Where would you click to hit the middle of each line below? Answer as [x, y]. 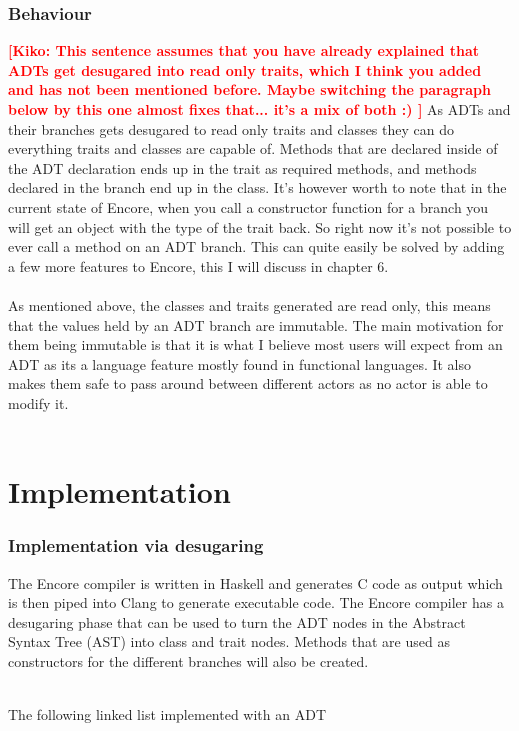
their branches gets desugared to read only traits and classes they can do [231, 128]
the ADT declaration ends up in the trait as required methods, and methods [242, 167]
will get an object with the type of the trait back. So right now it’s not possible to [260, 226]
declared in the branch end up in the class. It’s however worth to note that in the [257, 187]
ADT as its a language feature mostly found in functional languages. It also [240, 363]
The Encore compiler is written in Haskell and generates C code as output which [255, 582]
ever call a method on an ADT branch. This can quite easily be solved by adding [256, 246]
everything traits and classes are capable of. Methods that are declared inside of [253, 148]
